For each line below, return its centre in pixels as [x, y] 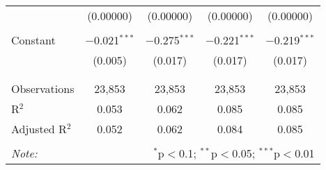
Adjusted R [39, 129]
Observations [43, 88]
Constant [33, 40]
